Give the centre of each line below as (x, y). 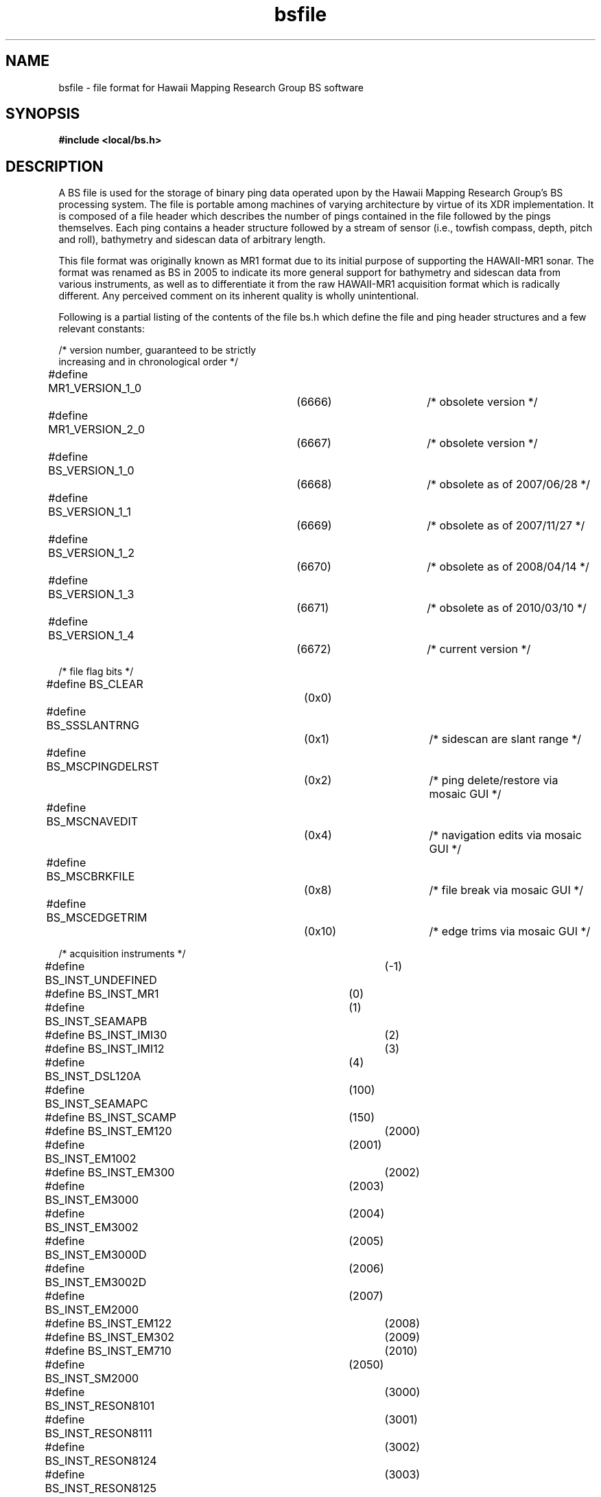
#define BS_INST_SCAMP (111, 1118)
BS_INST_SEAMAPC (96, 1104)
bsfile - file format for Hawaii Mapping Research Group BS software (211, 87)
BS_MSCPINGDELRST (103, 767)
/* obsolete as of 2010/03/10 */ (507, 608)
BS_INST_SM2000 (92, 1379)
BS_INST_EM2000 (92, 1310)
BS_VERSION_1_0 (91, 471)
